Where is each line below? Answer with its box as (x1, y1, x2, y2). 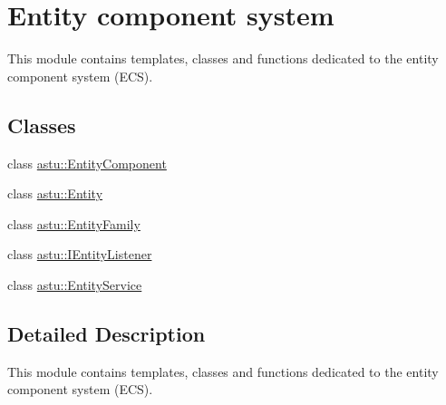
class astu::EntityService (7, 275, 142, 294)
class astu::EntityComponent (7, 153, 167, 172)
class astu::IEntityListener (7, 245, 152, 264)
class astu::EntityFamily (7, 214, 141, 233)
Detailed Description (7, 319, 206, 347)
